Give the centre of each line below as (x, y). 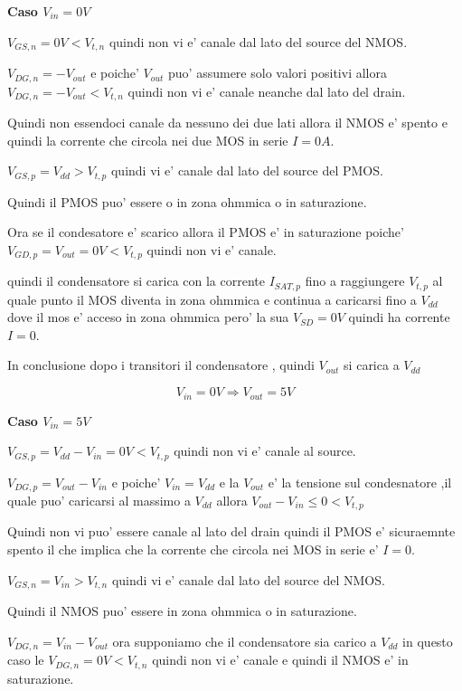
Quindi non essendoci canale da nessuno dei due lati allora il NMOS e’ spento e (227, 122)
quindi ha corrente (399, 317)
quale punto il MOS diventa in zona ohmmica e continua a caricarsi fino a (212, 299)
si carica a (372, 365)
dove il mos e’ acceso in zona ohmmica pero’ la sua (148, 317)
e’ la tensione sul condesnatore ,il (360, 482)
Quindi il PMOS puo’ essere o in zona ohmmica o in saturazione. (187, 201)
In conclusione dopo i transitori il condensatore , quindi (161, 365)
